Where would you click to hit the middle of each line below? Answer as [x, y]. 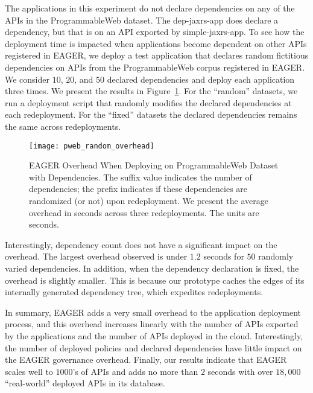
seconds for [224, 256]
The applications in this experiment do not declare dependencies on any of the [150, 8]
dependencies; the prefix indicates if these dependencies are [138, 189]
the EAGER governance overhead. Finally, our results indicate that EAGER [146, 359]
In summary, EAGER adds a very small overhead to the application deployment [153, 312]
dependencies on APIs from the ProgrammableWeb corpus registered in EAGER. [155, 67]
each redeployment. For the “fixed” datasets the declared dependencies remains [151, 114]
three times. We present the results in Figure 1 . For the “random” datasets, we [151, 91]
